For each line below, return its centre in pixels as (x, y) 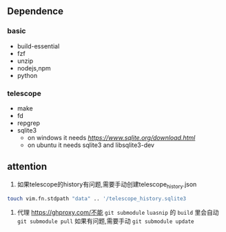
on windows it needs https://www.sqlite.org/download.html (111, 137)
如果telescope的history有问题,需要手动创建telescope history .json (107, 185)
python (27, 75)
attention (27, 167)
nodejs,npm (34, 68)
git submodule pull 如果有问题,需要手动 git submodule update (105, 221)
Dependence (35, 11)
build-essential (38, 46)
